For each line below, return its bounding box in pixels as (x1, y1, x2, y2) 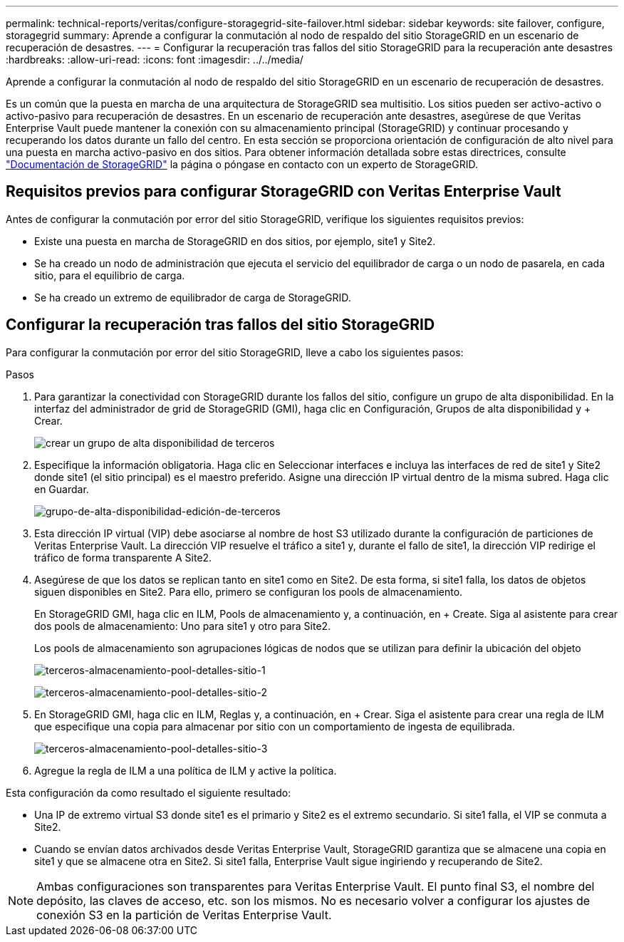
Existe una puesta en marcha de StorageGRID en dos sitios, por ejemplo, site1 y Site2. (34, 234, 436, 247)
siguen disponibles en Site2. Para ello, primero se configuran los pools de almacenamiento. (34, 585, 463, 598)
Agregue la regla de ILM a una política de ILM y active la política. (34, 764, 337, 777)
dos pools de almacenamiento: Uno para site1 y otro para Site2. (34, 619, 331, 632)
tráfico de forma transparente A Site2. (34, 551, 212, 564)
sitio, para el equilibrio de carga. (34, 269, 185, 281)
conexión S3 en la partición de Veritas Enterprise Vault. (36, 907, 332, 922)
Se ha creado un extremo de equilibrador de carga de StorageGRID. (34, 291, 351, 304)
